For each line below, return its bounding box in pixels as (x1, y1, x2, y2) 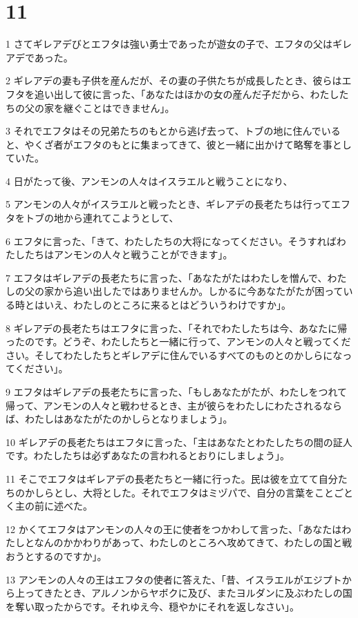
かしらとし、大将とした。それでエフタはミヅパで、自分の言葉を (24, 485, 315, 499)
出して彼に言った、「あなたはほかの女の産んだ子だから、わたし (53, 86, 339, 101)
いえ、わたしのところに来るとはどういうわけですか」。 (44, 298, 291, 312)
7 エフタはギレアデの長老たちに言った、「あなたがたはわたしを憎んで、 (6, 270, 328, 284)
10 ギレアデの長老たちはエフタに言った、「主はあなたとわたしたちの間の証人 (6, 434, 352, 449)
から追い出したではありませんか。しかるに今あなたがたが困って (53, 284, 343, 298)
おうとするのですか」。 (6, 548, 107, 563)
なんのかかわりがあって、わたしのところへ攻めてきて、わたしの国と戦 (34, 535, 352, 550)
